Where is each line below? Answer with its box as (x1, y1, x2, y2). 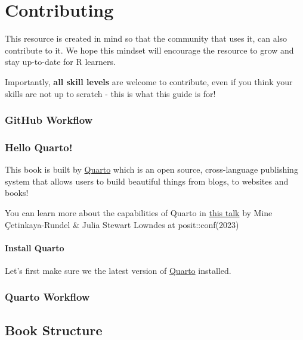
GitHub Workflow (5, 113, 93, 127)
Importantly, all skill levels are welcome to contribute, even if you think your (5, 75, 293, 88)
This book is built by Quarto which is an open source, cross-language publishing (5, 163, 298, 176)
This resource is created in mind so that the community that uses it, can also (5, 32, 287, 45)
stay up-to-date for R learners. (5, 55, 116, 68)
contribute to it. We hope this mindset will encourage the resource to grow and (5, 43, 294, 56)
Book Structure (5, 320, 103, 339)
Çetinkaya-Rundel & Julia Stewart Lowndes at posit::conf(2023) (5, 218, 239, 230)
